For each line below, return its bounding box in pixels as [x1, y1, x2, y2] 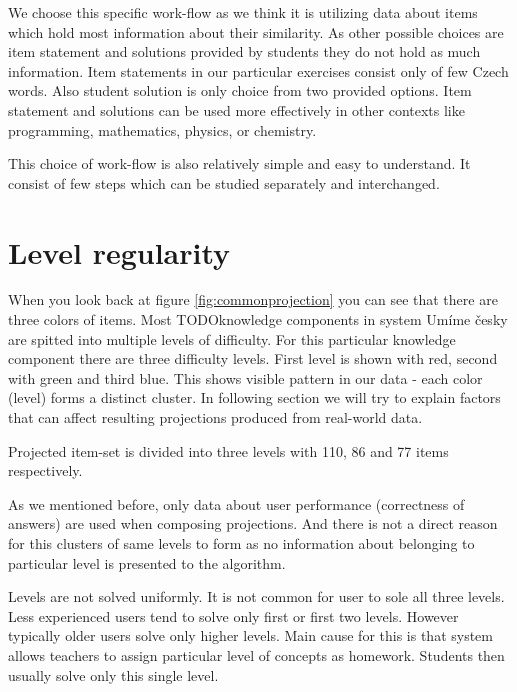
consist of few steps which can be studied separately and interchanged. [8, 172, 440, 193]
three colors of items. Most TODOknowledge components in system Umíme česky [8, 309, 508, 330]
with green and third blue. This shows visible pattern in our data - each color [8, 367, 483, 388]
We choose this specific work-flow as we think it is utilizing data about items [8, 2, 478, 22]
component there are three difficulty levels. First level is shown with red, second [8, 348, 498, 369]
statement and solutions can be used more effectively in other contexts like [8, 99, 465, 120]
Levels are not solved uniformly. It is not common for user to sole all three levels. [8, 586, 505, 607]
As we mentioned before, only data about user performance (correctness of [8, 493, 465, 514]
